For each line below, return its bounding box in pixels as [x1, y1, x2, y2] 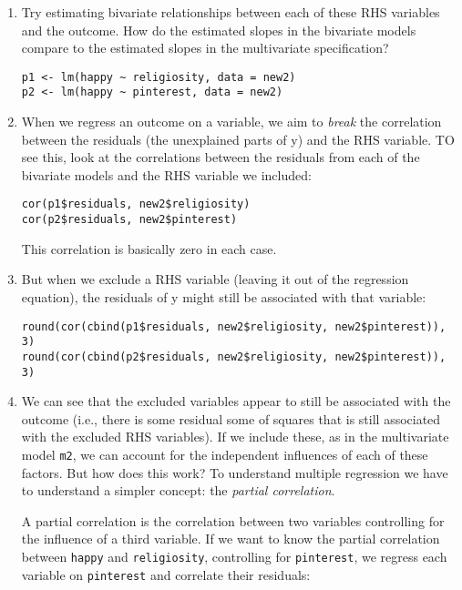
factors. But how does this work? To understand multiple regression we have [21, 463, 448, 482]
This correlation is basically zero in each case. [21, 239, 277, 258]
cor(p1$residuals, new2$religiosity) [21, 198, 251, 211]
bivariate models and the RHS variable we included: [21, 165, 312, 184]
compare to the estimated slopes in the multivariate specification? [21, 38, 389, 57]
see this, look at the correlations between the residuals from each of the [21, 147, 420, 167]
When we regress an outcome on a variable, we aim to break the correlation [21, 112, 442, 131]
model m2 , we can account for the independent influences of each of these [21, 444, 428, 463]
